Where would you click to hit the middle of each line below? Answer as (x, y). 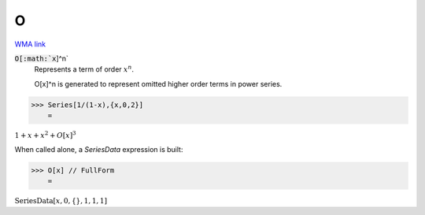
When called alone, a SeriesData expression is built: (99, 149)
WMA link (30, 44)
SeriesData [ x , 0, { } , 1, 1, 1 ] (61, 201)
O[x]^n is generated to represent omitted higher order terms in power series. (158, 83)
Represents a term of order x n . (84, 69)
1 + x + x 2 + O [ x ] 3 (45, 135)
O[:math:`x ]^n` (41, 58)
